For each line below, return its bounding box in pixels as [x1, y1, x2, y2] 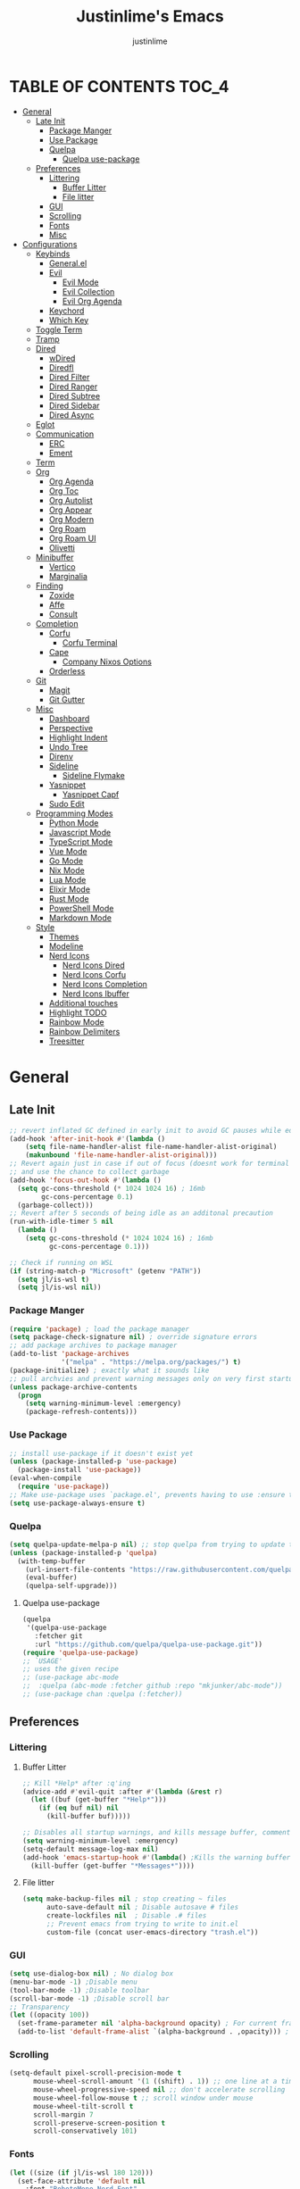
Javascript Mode [48, 827, 112, 837]
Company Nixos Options [62, 656, 152, 667]
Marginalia [48, 570, 87, 581]
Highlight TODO [48, 1007, 107, 1018]
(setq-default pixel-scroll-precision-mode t [9, 2068, 181, 2077]
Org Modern [48, 513, 95, 524]
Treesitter [48, 1036, 85, 1046]
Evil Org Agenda [62, 295, 122, 306]
